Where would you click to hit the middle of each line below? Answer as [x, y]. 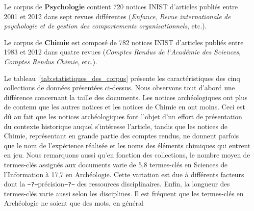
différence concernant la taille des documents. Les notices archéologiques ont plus [126, 97]
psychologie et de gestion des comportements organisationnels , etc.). [105, 26]
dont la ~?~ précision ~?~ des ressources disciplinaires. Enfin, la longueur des [117, 184]
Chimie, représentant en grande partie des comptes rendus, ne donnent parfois [121, 136]
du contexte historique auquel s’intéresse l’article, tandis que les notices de [116, 126]
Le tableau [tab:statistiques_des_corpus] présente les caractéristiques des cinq [122, 78]
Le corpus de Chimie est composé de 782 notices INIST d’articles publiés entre [124, 42]
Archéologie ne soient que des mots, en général [74, 203]
